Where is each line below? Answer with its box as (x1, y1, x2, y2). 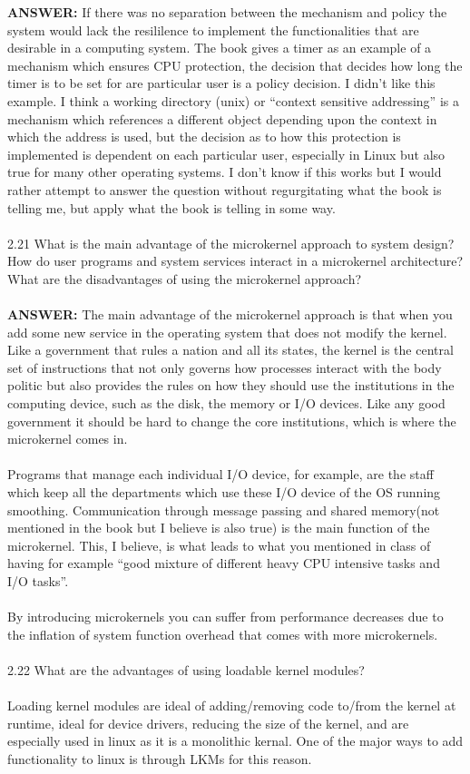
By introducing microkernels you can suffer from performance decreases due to (7, 607, 444, 626)
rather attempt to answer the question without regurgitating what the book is (7, 180, 442, 199)
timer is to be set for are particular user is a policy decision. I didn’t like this (7, 73, 436, 93)
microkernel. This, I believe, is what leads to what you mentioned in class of (7, 535, 431, 554)
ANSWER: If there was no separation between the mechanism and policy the (7, 3, 447, 21)
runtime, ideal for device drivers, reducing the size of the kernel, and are (7, 713, 409, 732)
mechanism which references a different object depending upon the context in (7, 109, 437, 128)
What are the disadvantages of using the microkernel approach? (7, 269, 362, 288)
